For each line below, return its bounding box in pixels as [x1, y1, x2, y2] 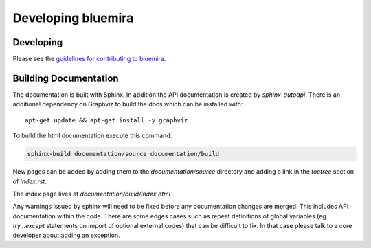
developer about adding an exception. [12, 231, 120, 240]
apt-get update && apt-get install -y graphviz [25, 116, 188, 124]
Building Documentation [12, 72, 120, 84]
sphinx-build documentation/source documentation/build [27, 150, 220, 158]
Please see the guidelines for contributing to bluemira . [12, 55, 166, 63]
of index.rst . [12, 177, 47, 185]
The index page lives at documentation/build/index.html [12, 190, 171, 198]
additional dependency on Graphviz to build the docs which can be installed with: [12, 100, 243, 109]
